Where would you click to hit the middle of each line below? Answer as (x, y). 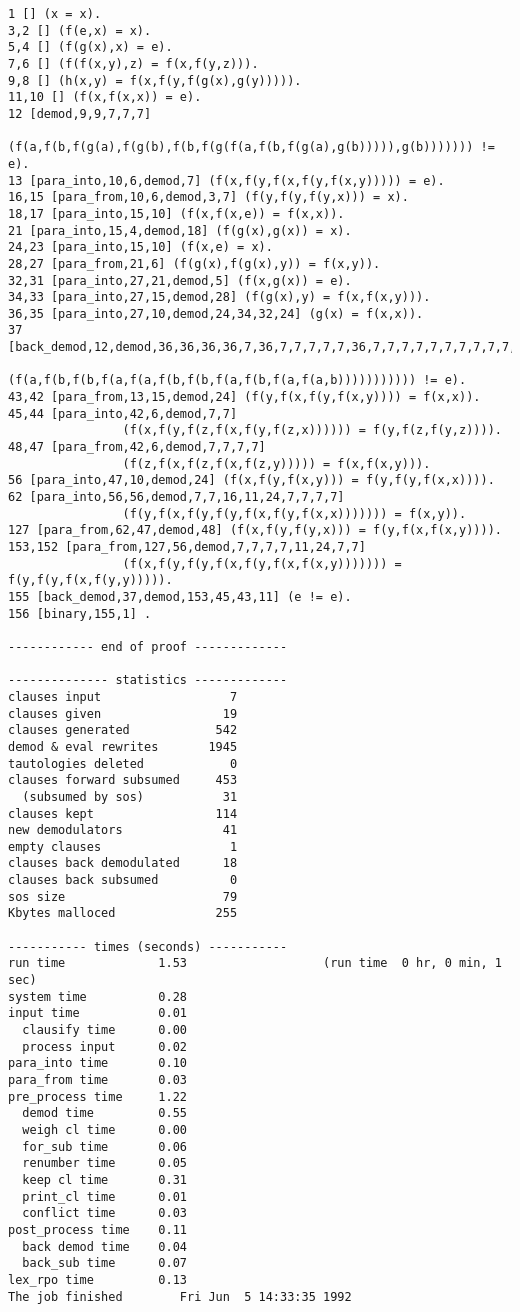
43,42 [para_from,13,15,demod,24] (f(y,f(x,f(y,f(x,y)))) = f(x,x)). (244, 397)
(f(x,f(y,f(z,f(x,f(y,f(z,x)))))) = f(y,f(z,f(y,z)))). (312, 430)
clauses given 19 (123, 713)
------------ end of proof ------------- (148, 646)
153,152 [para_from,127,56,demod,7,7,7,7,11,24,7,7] (187, 547)
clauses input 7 (123, 696)
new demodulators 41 (123, 830)
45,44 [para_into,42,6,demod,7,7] (123, 413)
